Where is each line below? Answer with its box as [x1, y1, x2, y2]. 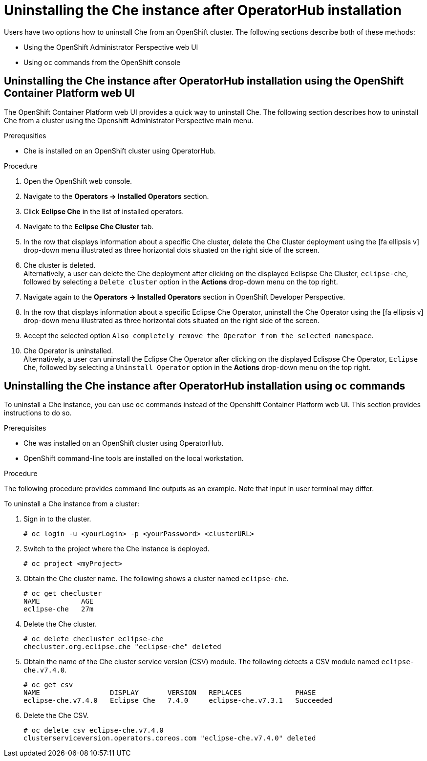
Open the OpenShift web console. [23, 176, 132, 185]
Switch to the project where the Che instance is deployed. [23, 544, 210, 553]
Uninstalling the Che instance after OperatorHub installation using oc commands [4, 380, 406, 392]
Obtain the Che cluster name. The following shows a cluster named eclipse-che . [23, 574, 289, 583]
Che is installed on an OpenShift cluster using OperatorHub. [23, 146, 216, 155]
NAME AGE [23, 597, 94, 606]
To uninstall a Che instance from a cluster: [4, 500, 140, 508]
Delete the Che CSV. [23, 711, 89, 720]
